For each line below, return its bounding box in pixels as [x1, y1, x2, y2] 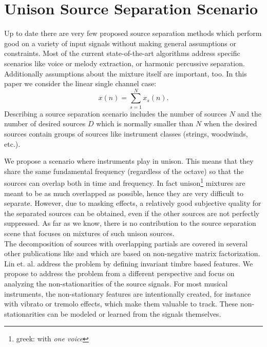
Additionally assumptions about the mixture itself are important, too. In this [4, 68, 247, 79]
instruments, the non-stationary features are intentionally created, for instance [4, 288, 251, 299]
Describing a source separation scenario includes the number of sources [4, 108, 227, 119]
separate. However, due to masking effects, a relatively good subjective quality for [4, 198, 261, 208]
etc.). [4, 138, 21, 149]
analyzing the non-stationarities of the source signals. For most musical [4, 278, 228, 288]
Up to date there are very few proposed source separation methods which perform [4, 28, 262, 38]
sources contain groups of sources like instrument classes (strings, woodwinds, [4, 128, 248, 139]
